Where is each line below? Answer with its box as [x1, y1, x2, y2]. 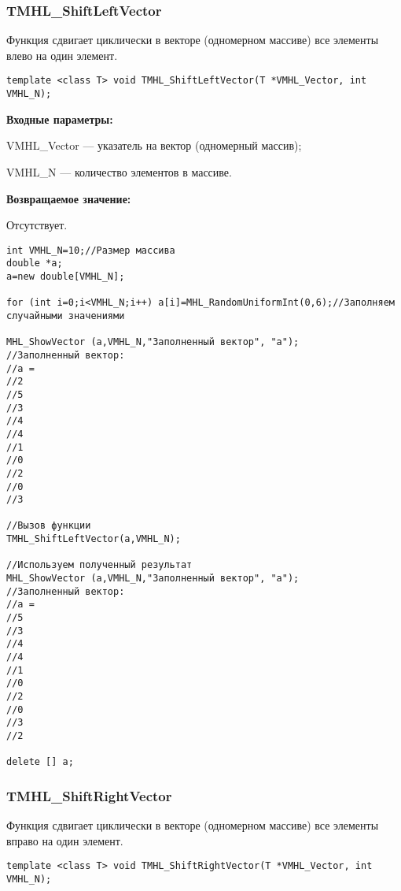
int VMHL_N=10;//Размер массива [6, 244, 175, 256]
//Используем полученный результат [6, 559, 193, 571]
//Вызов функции [6, 520, 91, 532]
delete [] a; [6, 756, 74, 768]
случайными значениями [6, 310, 125, 321]
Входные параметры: [6, 110, 113, 127]
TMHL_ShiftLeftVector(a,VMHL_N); [6, 533, 181, 545]
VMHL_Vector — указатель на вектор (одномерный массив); [6, 137, 302, 154]
